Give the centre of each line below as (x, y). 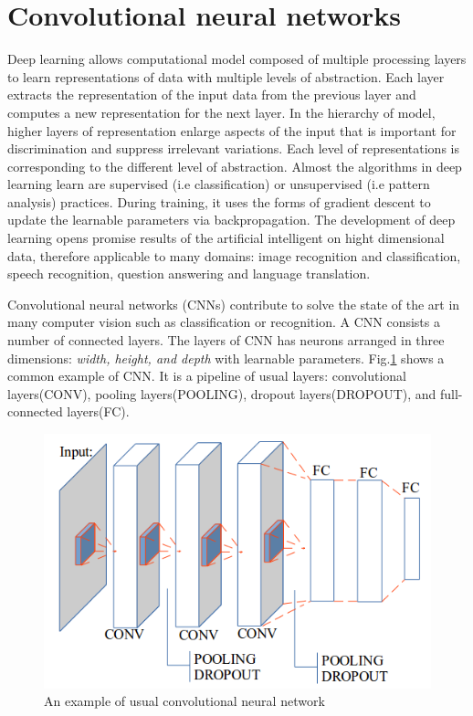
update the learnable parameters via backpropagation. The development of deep (231, 220)
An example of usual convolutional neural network (184, 701)
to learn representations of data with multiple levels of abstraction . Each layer (226, 76)
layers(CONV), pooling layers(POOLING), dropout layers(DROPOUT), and (222, 393)
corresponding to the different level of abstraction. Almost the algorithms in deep (235, 166)
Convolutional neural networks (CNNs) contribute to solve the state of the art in (234, 304)
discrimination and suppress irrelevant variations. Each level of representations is (233, 148)
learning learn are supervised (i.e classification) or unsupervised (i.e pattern (219, 184)
